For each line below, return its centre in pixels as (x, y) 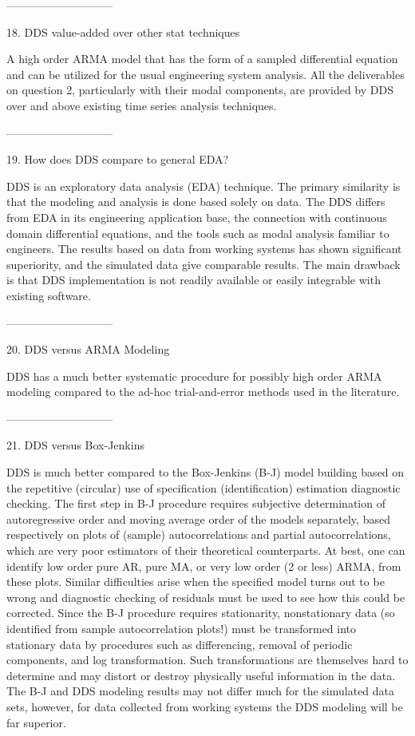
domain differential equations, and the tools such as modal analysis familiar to (198, 233)
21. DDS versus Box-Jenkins (75, 445)
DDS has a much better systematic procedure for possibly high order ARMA (194, 376)
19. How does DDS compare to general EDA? (118, 159)
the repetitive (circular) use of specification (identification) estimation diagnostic (204, 487)
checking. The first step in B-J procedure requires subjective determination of (196, 503)
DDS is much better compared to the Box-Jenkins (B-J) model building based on (206, 472)
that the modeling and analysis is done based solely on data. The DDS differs (196, 202)
